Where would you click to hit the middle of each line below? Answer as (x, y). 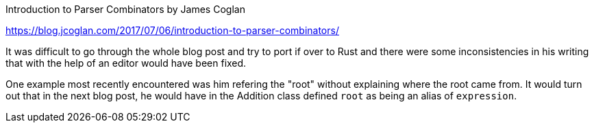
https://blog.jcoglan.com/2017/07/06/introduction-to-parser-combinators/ (172, 30)
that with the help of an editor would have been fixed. (126, 63)
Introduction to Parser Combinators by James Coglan (125, 9)
